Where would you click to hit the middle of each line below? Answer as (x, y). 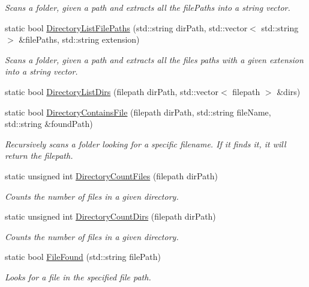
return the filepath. (39, 156)
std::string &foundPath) (49, 124)
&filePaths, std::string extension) (79, 39)
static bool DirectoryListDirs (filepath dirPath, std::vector (112, 91)
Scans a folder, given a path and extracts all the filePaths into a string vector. (148, 7)
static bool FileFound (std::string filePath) (83, 257)
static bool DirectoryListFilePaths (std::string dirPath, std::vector (126, 27)
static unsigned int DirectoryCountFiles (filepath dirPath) (111, 175)
